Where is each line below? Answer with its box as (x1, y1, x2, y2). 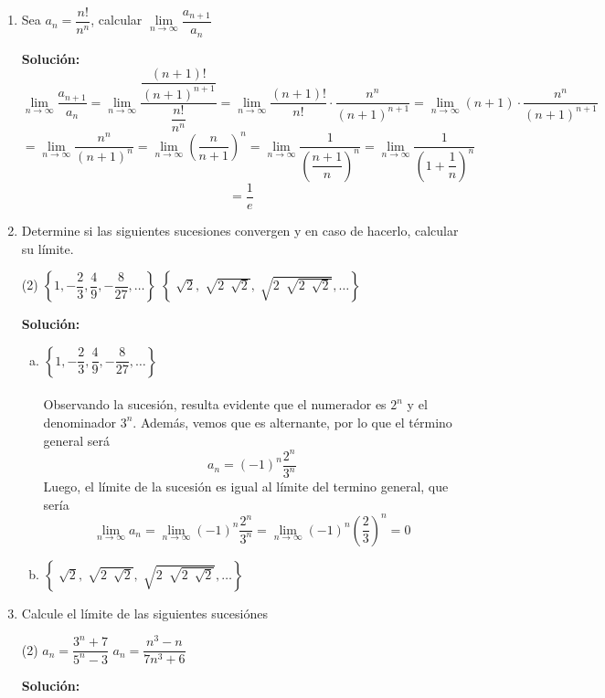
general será (43, 430, 111, 449)
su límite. (21, 238, 74, 258)
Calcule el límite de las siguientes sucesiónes (21, 603, 268, 622)
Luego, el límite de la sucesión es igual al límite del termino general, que (43, 477, 449, 496)
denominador (43, 412, 116, 431)
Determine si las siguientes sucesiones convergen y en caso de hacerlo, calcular (21, 220, 459, 239)
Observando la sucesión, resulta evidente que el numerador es (43, 395, 387, 414)
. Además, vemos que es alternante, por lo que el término (133, 412, 452, 431)
